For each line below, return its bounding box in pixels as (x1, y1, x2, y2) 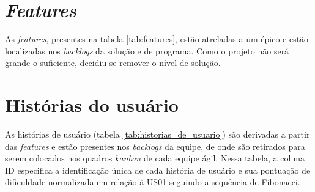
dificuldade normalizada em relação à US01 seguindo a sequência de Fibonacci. (5, 175, 300, 188)
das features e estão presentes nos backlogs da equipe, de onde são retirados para (5, 139, 305, 152)
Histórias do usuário (5, 92, 179, 117)
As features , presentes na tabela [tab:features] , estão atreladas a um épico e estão (5, 32, 309, 45)
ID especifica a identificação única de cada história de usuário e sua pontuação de (5, 163, 311, 176)
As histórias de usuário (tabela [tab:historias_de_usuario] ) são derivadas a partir (5, 128, 310, 141)
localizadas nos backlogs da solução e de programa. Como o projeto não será (5, 44, 289, 57)
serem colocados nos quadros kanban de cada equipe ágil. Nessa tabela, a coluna (5, 152, 305, 164)
